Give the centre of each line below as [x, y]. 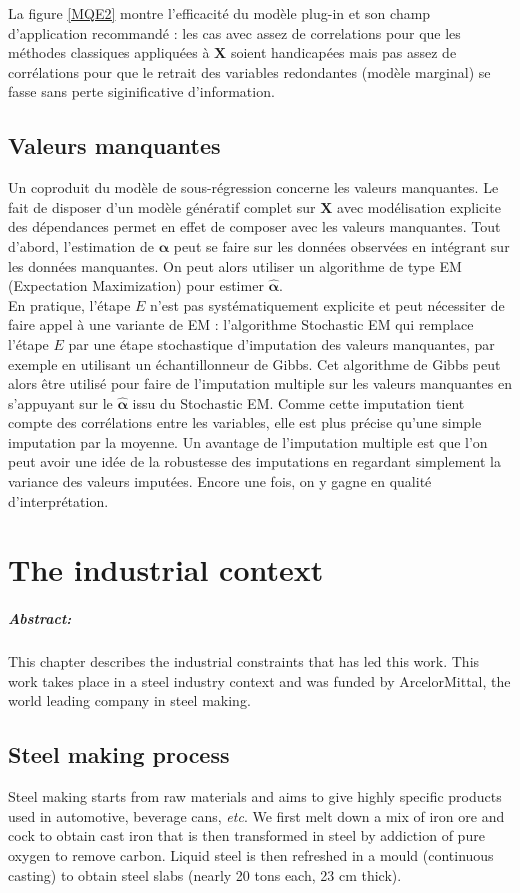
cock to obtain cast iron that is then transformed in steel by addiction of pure [246, 835]
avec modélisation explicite [419, 206]
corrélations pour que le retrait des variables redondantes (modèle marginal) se [249, 71]
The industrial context [166, 569]
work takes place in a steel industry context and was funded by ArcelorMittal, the [259, 680]
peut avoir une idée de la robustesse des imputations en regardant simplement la [254, 461]
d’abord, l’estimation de [81, 245]
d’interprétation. [58, 500]
